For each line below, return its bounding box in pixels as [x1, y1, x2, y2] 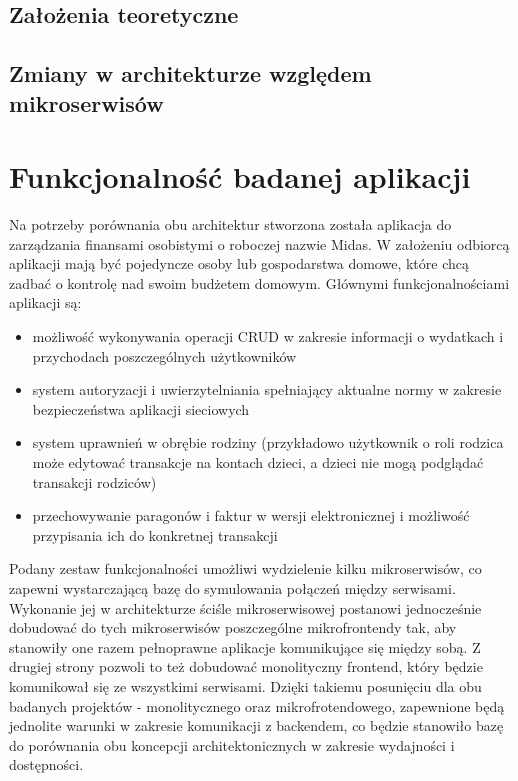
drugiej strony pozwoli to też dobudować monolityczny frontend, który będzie [9, 656, 483, 677]
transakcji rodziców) [32, 471, 157, 492]
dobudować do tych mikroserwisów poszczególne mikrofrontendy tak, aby [9, 617, 457, 638]
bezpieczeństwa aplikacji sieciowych [32, 398, 250, 419]
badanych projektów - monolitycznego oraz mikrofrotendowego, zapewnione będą [9, 695, 505, 716]
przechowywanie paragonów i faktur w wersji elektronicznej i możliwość [32, 505, 470, 526]
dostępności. [9, 754, 84, 775]
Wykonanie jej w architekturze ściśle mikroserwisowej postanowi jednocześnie [9, 597, 482, 618]
